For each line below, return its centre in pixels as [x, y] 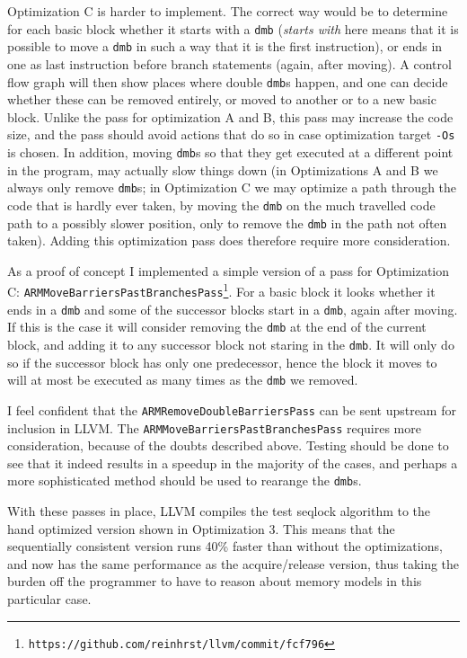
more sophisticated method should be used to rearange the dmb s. [185, 480]
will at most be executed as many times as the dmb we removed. [183, 380]
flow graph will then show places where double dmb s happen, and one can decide [228, 81]
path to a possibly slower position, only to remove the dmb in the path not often [227, 222]
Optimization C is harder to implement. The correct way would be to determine [228, 11]
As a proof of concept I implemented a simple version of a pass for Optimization [229, 270]
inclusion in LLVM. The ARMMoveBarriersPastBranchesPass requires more [214, 427]
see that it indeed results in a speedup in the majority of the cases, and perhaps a [233, 462]
